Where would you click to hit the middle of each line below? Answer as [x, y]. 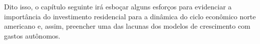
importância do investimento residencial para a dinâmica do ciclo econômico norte [130, 16]
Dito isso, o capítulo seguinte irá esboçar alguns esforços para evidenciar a [118, 6]
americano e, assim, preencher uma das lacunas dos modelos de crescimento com [127, 26]
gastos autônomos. [32, 35]
